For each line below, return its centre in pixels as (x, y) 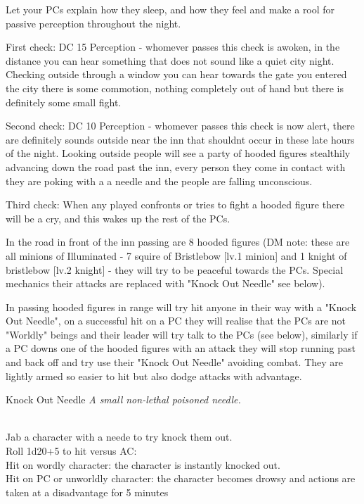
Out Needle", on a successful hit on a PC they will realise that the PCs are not (176, 321)
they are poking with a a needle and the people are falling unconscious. (159, 181)
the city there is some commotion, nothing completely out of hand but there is (175, 88)
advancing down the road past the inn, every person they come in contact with (176, 166)
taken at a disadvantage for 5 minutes (87, 492)
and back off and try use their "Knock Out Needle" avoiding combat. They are (175, 362)
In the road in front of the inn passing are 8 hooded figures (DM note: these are (178, 242)
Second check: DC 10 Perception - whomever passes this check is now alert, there (180, 126)
